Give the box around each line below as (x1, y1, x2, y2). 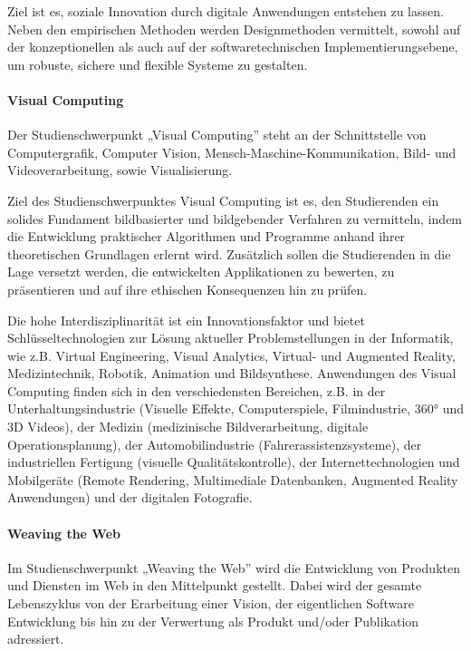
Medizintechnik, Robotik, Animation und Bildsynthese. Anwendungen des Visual (7, 364, 457, 383)
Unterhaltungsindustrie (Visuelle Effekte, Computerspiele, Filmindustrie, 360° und (7, 399, 465, 418)
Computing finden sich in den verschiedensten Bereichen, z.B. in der (7, 381, 386, 400)
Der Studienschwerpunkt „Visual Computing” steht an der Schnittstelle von (7, 125, 427, 144)
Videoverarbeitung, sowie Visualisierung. (7, 160, 233, 180)
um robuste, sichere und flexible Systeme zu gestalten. (7, 54, 308, 73)
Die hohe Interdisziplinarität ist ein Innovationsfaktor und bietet (7, 310, 365, 329)
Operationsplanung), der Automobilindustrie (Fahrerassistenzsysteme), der (7, 434, 422, 453)
